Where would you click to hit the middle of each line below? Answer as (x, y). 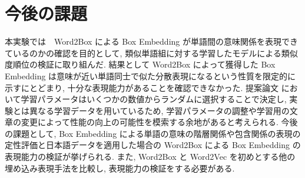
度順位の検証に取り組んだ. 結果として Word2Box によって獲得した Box (140, 64)
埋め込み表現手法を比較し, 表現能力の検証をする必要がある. (120, 168)
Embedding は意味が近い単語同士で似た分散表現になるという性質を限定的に (150, 75)
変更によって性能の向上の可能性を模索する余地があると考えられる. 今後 (159, 122)
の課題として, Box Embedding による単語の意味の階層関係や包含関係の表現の (153, 133)
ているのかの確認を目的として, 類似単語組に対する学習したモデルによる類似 (151, 53)
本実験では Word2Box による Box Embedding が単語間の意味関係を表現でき (151, 41)
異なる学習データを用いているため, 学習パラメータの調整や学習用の (159, 110)
